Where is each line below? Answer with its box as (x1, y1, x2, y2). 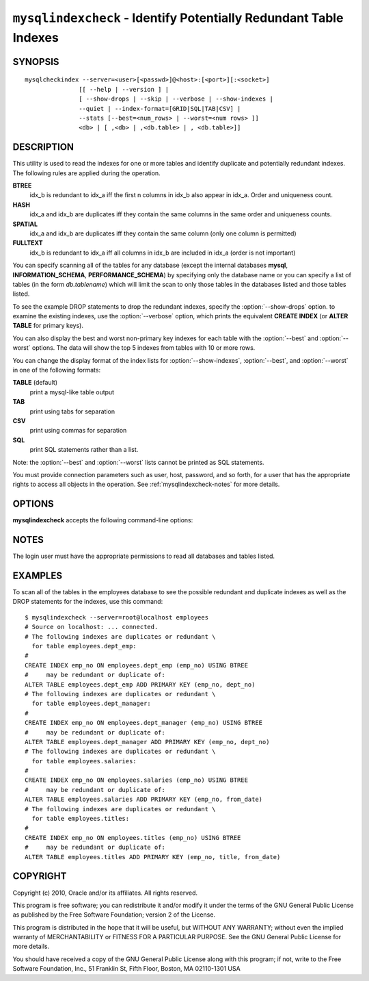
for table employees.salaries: (31, 757, 137, 765)
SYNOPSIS (12, 55, 59, 68)
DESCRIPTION (12, 141, 74, 153)
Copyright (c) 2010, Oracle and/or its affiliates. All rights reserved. (12, 889, 198, 897)
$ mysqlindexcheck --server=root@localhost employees (25, 613, 208, 621)
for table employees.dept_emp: (31, 642, 137, 650)
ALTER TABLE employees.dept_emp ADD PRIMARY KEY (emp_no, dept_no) (25, 680, 256, 688)
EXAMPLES (12, 570, 63, 581)
